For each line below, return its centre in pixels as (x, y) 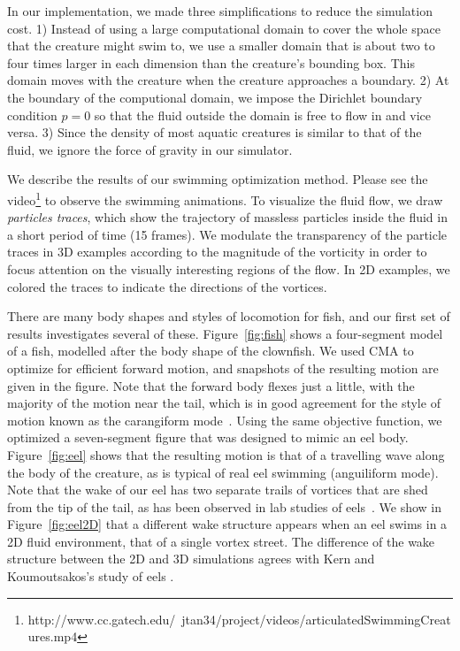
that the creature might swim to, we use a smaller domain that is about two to (221, 46)
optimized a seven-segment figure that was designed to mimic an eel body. (208, 437)
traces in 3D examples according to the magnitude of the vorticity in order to (217, 252)
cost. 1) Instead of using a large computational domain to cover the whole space (224, 28)
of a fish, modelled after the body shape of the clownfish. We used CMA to (211, 351)
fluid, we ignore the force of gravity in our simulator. (150, 149)
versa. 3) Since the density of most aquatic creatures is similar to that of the (215, 132)
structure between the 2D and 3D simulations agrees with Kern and (191, 559)
